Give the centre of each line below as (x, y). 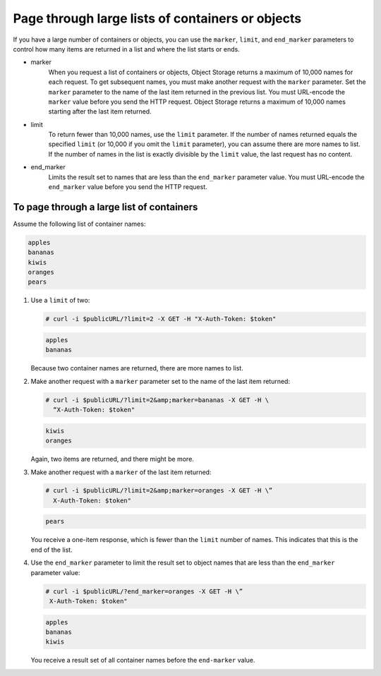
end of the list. (52, 550)
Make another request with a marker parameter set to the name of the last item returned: (161, 381)
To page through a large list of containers (105, 207)
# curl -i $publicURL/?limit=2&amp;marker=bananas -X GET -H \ (157, 400)
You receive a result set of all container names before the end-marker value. (143, 660)
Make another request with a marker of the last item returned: (121, 472)
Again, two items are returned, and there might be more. (112, 459)
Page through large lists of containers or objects (157, 18)
